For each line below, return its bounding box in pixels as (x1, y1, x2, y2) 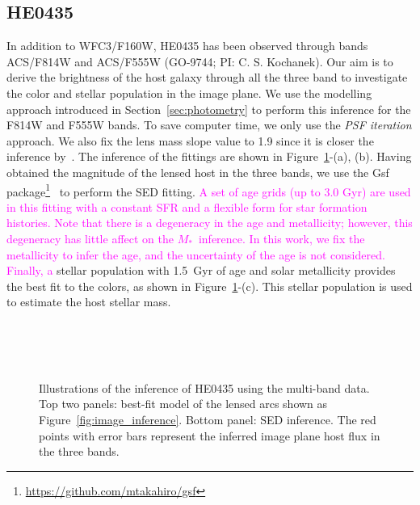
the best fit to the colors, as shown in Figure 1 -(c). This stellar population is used (6, 277, 413, 294)
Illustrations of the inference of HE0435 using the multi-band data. (39, 379, 370, 396)
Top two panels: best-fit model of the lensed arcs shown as (39, 395, 328, 412)
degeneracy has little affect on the (6, 229, 174, 246)
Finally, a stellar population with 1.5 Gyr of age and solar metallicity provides (6, 262, 396, 279)
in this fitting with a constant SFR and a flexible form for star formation (6, 198, 367, 215)
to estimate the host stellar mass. (6, 293, 171, 310)
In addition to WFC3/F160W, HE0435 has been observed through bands (6, 37, 368, 54)
